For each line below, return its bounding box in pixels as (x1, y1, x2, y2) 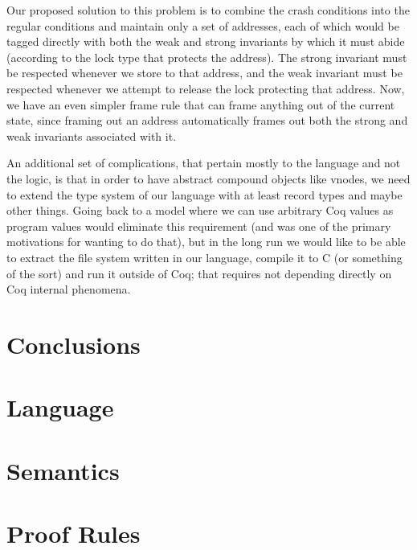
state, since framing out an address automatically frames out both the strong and (6, 112, 408, 129)
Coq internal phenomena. (6, 281, 131, 298)
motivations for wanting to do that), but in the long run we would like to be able (6, 233, 406, 250)
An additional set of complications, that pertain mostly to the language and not (6, 154, 401, 171)
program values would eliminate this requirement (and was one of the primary (6, 217, 391, 234)
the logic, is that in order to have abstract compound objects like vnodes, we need (6, 170, 411, 187)
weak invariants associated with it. (6, 127, 177, 144)
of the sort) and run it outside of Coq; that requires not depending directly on (6, 265, 392, 281)
